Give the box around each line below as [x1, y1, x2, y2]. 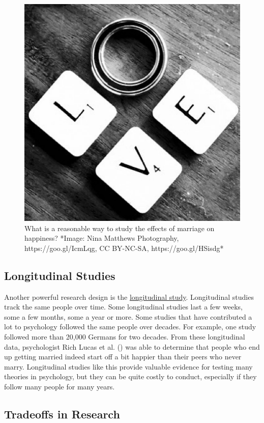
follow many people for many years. [4, 381, 115, 391]
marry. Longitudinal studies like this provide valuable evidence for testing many [4, 361, 253, 372]
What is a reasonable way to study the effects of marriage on [24, 222, 215, 233]
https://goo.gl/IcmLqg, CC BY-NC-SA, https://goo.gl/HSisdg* [24, 242, 224, 253]
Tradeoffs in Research [4, 406, 120, 421]
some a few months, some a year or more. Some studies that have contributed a [4, 311, 252, 322]
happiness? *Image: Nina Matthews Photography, [24, 233, 179, 243]
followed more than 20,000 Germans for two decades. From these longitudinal [4, 331, 245, 342]
